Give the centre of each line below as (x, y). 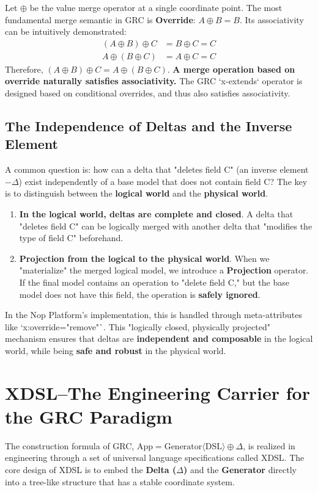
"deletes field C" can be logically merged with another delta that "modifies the (166, 226)
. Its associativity (272, 19)
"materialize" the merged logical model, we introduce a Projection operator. (164, 270)
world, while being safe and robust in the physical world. (116, 350)
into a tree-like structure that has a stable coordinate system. (120, 481)
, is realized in (269, 445)
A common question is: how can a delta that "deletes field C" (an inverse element (157, 169)
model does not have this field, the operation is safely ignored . (140, 294)
